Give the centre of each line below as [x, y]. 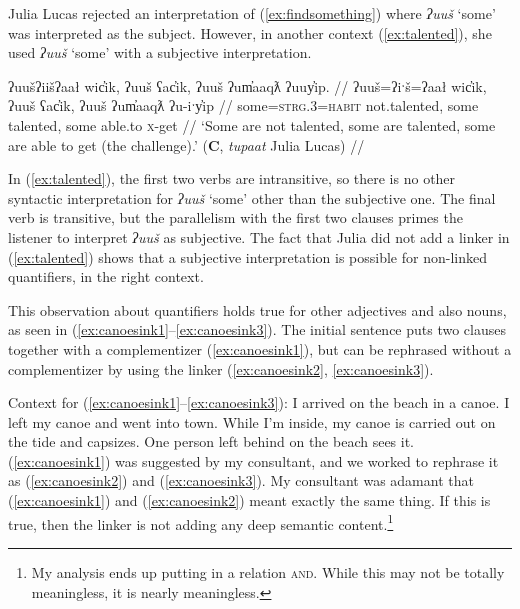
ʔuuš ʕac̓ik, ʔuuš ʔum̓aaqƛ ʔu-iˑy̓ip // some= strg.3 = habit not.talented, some [243, 105]
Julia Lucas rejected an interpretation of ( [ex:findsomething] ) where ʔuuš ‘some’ [252, 13]
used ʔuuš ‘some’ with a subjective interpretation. [160, 52]
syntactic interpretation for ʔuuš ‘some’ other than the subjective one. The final [252, 197]
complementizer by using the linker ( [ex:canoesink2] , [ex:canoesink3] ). [221, 368]
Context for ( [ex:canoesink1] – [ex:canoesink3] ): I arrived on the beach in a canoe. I [259, 402]
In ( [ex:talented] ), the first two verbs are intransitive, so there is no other [232, 178]
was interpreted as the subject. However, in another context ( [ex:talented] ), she [250, 32]
